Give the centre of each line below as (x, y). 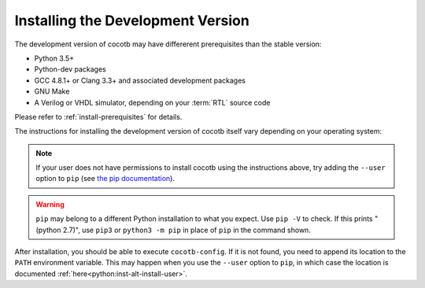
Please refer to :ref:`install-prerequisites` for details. (98, 116)
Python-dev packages (70, 69)
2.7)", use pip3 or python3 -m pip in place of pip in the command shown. (187, 230)
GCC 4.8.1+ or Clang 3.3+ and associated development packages (140, 80)
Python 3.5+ (54, 58)
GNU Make (52, 91)
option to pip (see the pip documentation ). (105, 179)
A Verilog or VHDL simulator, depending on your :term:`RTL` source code (152, 102)
